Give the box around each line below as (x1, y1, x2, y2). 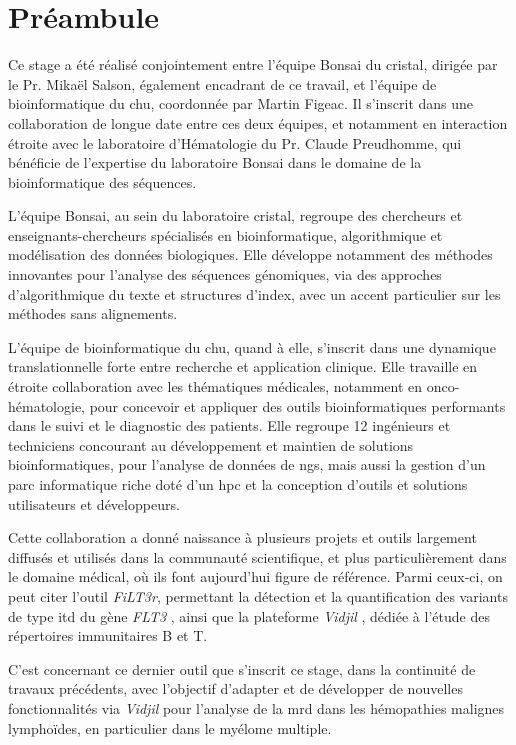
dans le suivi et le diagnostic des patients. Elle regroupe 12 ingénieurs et (8, 415, 451, 436)
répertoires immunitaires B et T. (8, 625, 208, 646)
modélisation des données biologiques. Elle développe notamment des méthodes (8, 244, 493, 265)
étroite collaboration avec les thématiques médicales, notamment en (8, 376, 423, 397)
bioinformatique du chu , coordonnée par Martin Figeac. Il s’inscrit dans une (8, 93, 474, 114)
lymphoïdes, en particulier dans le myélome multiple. (8, 717, 332, 738)
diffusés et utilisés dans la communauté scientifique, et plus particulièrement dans (8, 546, 507, 567)
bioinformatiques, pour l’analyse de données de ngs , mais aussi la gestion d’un (8, 454, 486, 475)
